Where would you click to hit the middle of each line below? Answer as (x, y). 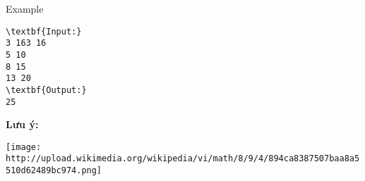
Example (25, 8)
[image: (24, 147)
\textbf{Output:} (46, 90)
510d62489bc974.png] (54, 171)
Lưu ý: (22, 124)
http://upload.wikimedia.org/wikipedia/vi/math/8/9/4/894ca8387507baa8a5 (183, 159)
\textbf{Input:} (44, 31)
